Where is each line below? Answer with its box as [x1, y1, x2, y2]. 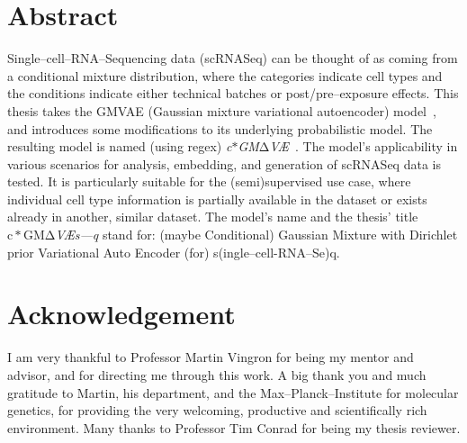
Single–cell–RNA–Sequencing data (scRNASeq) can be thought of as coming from [7, 49, 458, 68]
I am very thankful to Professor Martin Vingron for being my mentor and [7, 348, 414, 366]
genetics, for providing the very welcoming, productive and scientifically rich [7, 401, 427, 420]
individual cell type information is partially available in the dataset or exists [7, 189, 427, 208]
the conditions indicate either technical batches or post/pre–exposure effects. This [7, 84, 459, 103]
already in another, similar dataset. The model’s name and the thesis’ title [7, 207, 418, 226]
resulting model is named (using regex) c [7, 137, 232, 156]
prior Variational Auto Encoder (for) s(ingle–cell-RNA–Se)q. [7, 242, 340, 261]
